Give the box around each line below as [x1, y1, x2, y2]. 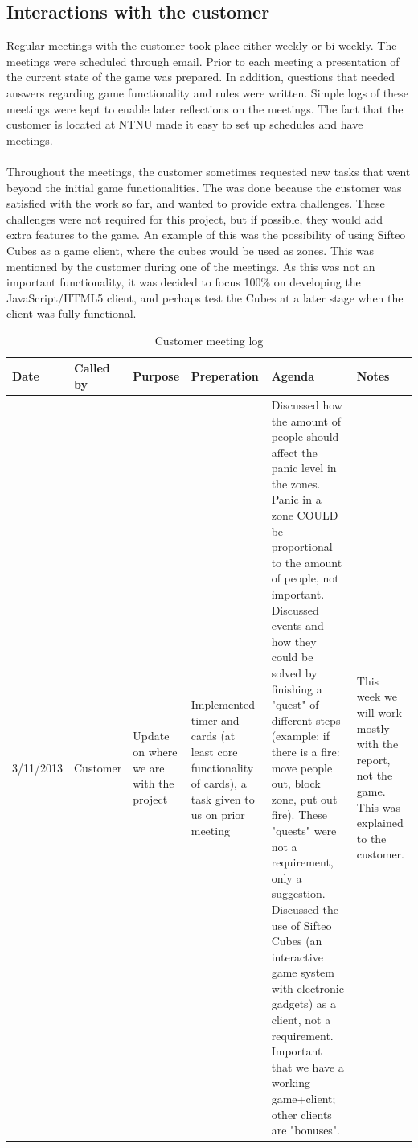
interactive [271, 948, 323, 965]
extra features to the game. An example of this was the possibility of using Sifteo [6, 226, 406, 243]
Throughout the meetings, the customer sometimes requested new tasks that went [6, 163, 411, 179]
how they [271, 632, 317, 649]
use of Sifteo [271, 916, 332, 933]
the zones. [271, 475, 321, 492]
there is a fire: [271, 743, 340, 759]
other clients [271, 1105, 332, 1122]
